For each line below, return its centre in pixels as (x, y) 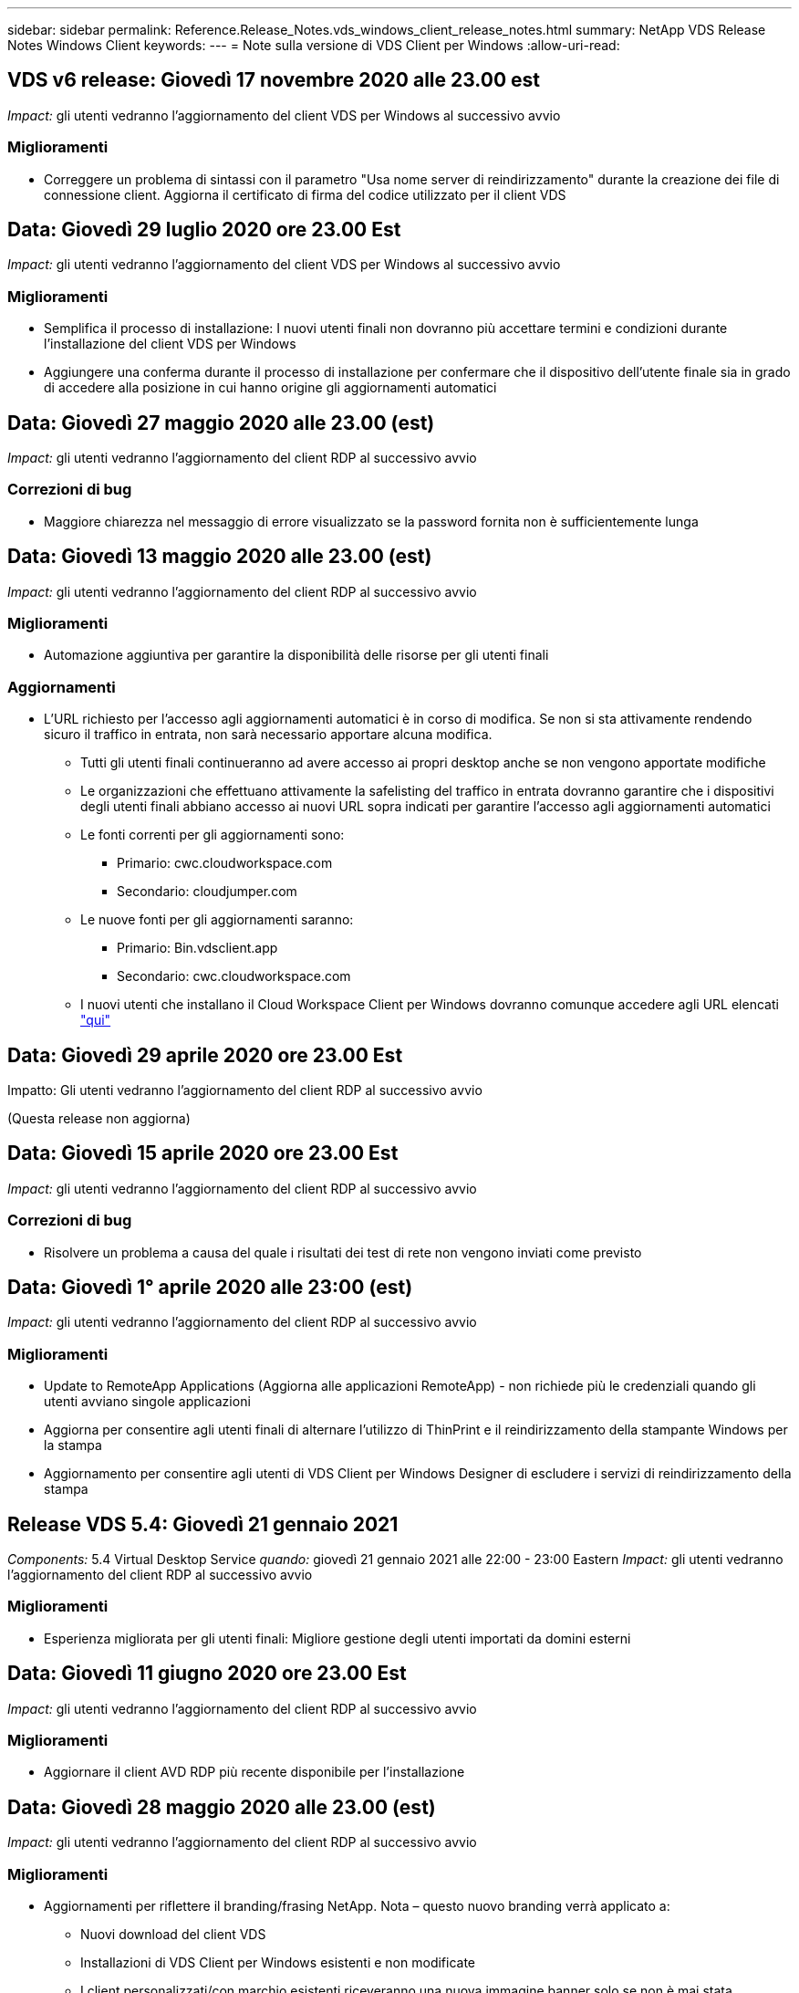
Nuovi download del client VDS (173, 1934)
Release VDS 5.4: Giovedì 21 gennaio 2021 (203, 1524)
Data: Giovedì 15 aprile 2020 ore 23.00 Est (203, 1153)
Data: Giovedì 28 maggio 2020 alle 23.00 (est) (222, 1807)
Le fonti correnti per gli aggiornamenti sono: (213, 835)
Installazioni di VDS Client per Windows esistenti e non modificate (278, 1962)
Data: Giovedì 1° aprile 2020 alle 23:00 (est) (210, 1287)
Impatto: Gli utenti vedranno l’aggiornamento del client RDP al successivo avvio (245, 1090)
